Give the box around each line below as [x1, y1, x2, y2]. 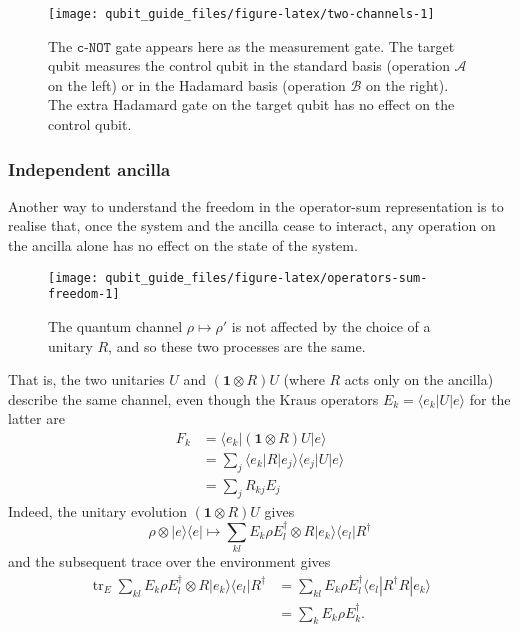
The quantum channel [48, 315, 183, 336]
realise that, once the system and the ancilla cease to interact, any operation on [8, 215, 496, 236]
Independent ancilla [8, 156, 171, 181]
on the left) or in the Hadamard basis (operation [48, 74, 346, 95]
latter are [8, 408, 65, 429]
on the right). [366, 74, 449, 95]
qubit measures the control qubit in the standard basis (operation [48, 55, 450, 76]
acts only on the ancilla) [344, 369, 494, 390]
